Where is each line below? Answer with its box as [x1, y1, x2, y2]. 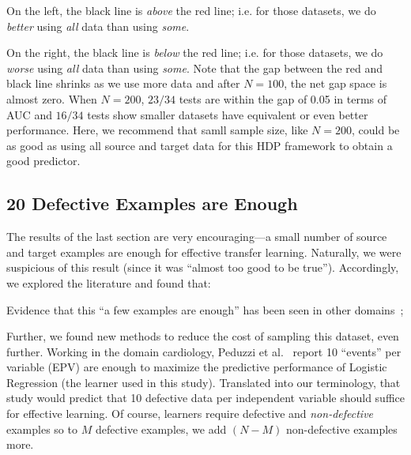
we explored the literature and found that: [6, 274, 211, 291]
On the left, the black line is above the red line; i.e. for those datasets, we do [6, 2, 376, 18]
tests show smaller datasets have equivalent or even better [87, 106, 368, 122]
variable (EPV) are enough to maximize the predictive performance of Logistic [6, 359, 387, 375]
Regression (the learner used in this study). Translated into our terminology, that [6, 374, 401, 390]
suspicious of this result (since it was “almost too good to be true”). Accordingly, [6, 259, 399, 276]
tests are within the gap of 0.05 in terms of [179, 90, 387, 107]
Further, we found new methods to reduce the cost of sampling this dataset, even [6, 328, 399, 344]
